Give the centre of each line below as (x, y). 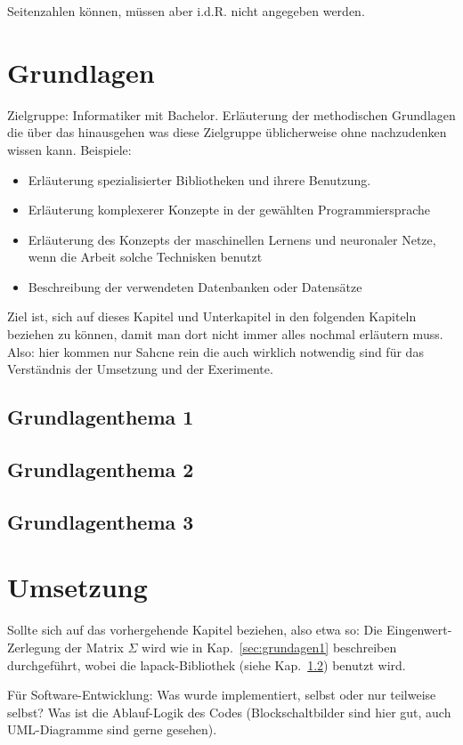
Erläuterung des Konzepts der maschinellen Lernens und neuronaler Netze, (232, 239)
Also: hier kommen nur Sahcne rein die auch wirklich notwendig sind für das (215, 351)
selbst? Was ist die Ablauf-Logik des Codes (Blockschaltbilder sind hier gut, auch (229, 712)
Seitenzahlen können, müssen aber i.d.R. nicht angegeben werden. (186, 11)
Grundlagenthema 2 (101, 470)
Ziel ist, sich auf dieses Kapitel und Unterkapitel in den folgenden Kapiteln (212, 316)
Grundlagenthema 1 (101, 417)
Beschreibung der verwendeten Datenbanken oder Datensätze (195, 286)
